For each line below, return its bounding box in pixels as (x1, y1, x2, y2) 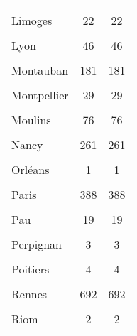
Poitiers (11, 261, 50, 277)
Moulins (11, 112, 51, 128)
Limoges (11, 12, 53, 28)
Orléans (11, 161, 50, 178)
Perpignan (11, 236, 62, 252)
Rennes (11, 286, 48, 302)
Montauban (11, 62, 69, 78)
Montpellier (11, 87, 69, 103)
